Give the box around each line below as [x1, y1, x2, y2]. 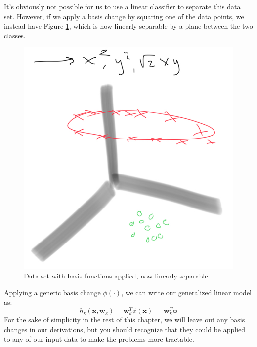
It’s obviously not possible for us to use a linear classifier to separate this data [4, 1, 241, 11]
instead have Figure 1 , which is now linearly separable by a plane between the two [4, 21, 253, 31]
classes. [4, 30, 26, 40]
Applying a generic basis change [4, 287, 101, 297]
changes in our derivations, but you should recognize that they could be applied [4, 324, 246, 334]
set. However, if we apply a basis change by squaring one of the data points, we [4, 11, 244, 21]
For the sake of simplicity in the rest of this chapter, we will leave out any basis [4, 314, 245, 325]
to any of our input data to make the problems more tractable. [4, 334, 194, 344]
